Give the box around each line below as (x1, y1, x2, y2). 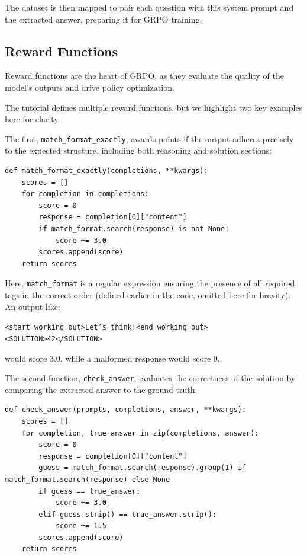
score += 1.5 (55, 522, 106, 531)
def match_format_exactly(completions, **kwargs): (5, 167, 208, 175)
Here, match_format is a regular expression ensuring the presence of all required (5, 277, 295, 289)
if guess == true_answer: (38, 487, 141, 496)
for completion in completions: (21, 190, 149, 199)
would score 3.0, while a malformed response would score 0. (5, 352, 220, 364)
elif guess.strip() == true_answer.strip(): (38, 510, 216, 519)
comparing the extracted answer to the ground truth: (5, 383, 198, 395)
